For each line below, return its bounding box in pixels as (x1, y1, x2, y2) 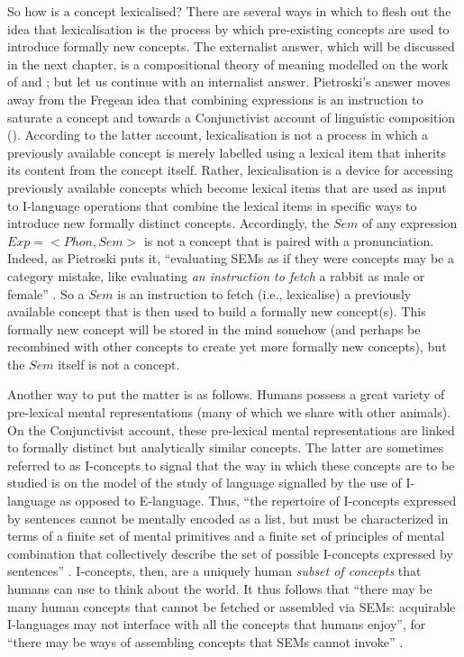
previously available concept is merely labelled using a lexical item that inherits (7, 142, 446, 161)
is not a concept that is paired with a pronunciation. (143, 231, 434, 250)
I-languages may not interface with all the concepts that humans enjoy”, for (7, 615, 426, 634)
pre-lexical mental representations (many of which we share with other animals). (7, 403, 451, 422)
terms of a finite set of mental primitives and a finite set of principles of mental (7, 526, 445, 545)
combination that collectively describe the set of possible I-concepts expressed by (7, 543, 453, 562)
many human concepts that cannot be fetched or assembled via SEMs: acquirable (7, 597, 456, 616)
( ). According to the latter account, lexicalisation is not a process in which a (7, 125, 429, 144)
